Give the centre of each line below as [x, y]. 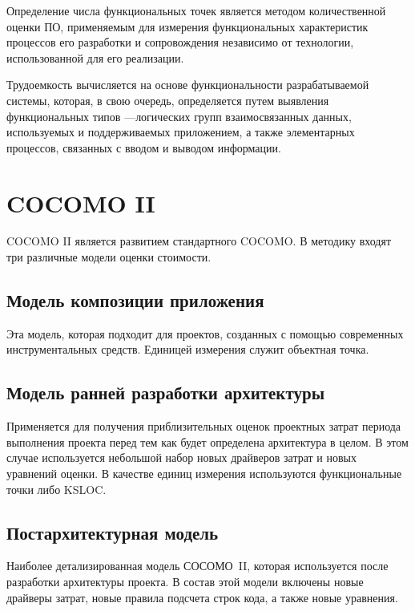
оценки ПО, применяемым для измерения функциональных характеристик [187, 26]
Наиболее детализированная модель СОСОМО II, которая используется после [197, 566]
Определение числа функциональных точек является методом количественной [196, 10]
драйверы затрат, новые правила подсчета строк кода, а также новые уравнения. [202, 597]
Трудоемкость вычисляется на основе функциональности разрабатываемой [188, 85]
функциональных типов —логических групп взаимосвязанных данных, [179, 116]
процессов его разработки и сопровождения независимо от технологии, [180, 42]
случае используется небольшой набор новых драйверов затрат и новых [182, 457]
